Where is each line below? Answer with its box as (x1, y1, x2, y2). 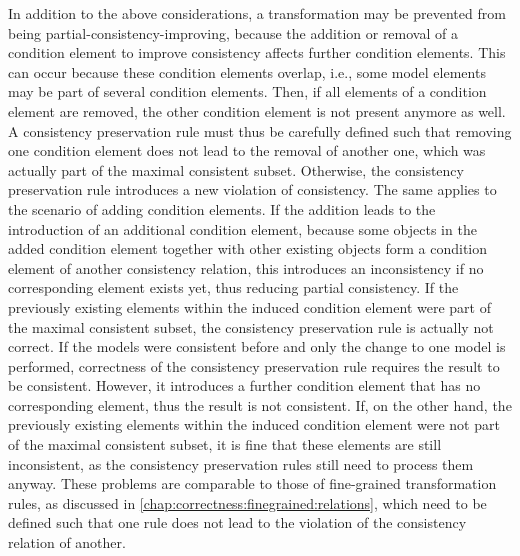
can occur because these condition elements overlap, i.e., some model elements (8, 61, 486, 82)
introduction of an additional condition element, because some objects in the (8, 218, 477, 239)
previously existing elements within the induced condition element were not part (8, 414, 500, 435)
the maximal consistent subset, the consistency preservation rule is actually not (8, 316, 494, 337)
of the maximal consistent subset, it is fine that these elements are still (8, 434, 442, 455)
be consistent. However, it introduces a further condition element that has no (8, 375, 481, 396)
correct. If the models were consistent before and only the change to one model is (8, 336, 506, 357)
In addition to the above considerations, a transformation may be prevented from (8, 3, 506, 23)
